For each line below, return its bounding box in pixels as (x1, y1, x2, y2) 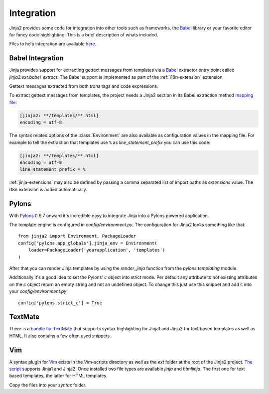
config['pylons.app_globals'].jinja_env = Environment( (18, 240, 157, 246)
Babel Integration (9, 54, 64, 62)
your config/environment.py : (9, 288, 68, 294)
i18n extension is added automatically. (9, 186, 87, 192)
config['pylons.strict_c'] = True (18, 300, 102, 306)
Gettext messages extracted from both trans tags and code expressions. (9, 83, 158, 89)
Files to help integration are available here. (9, 41, 97, 47)
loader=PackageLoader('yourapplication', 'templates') (28, 247, 165, 253)
